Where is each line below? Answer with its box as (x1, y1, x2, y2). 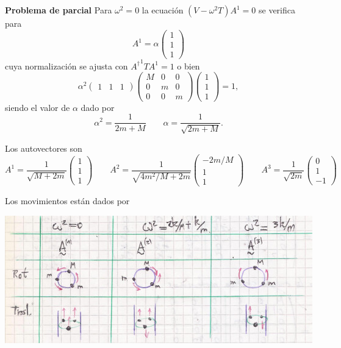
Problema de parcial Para (5, 4, 112, 16)
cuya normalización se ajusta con (5, 59, 128, 72)
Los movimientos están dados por (5, 194, 130, 207)
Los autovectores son (5, 141, 82, 154)
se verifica (258, 4, 295, 16)
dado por (81, 101, 115, 113)
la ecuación (142, 4, 184, 16)
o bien (177, 59, 200, 72)
